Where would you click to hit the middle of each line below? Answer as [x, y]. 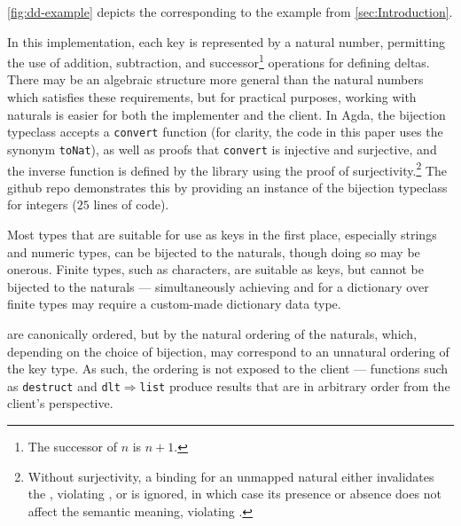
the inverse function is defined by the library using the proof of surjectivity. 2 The [227, 169]
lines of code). [131, 204]
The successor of [72, 446]
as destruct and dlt [64, 385]
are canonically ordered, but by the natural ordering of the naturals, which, [212, 333]
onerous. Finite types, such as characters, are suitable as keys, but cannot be [215, 269]
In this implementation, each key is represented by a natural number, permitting [226, 41]
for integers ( [42, 204]
